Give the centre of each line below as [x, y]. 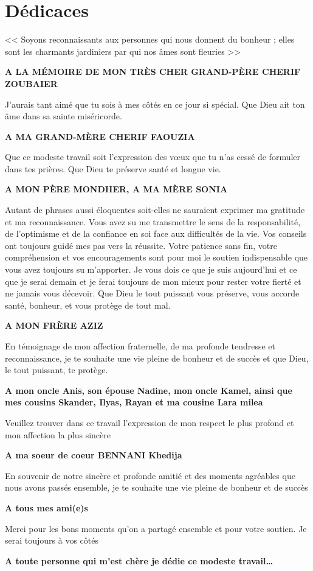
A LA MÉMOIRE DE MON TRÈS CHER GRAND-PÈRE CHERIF [153, 72]
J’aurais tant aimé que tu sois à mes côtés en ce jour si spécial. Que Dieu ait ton [155, 104]
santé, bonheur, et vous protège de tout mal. [88, 305]
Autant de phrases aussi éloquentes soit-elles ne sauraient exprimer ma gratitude [155, 210]
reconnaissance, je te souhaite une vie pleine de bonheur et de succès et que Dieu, [157, 358]
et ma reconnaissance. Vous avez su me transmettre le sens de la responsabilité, [153, 221]
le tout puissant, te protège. [57, 370]
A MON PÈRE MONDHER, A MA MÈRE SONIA [116, 189]
